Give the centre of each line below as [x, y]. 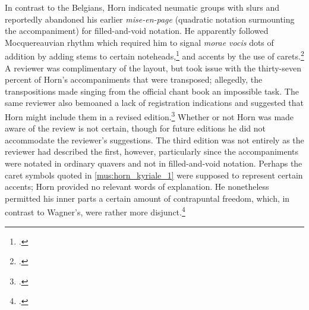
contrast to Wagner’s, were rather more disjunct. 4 [95, 211]
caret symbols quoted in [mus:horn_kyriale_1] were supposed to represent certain [154, 175]
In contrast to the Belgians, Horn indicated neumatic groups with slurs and [142, 7]
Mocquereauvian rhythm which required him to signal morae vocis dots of [139, 42]
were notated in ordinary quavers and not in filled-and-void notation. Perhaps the [154, 163]
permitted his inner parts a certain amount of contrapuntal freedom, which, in [147, 198]
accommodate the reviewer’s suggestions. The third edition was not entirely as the [154, 140]
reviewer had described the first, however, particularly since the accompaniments [152, 151]
